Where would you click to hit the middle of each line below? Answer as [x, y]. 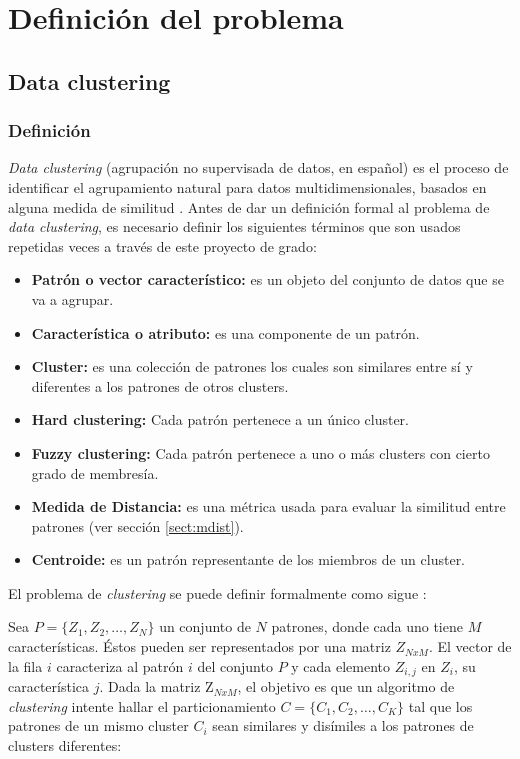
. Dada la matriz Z [156, 686]
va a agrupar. [72, 298]
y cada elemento [341, 665]
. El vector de [470, 646]
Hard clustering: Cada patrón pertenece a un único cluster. [220, 419]
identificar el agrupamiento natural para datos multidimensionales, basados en [247, 186]
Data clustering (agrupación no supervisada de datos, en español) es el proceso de [258, 167]
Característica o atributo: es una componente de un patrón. [225, 332]
